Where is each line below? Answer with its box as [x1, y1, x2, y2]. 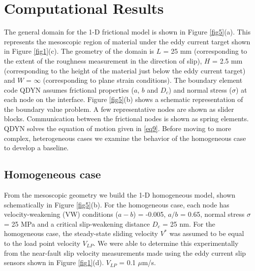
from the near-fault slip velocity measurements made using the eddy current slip [4, 247, 246, 258]
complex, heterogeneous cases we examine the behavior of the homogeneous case [4, 133, 246, 143]
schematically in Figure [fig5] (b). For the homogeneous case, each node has [4, 199, 229, 209]
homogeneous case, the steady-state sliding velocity [4, 228, 159, 238]
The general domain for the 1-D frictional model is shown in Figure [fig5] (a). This [4, 27, 251, 37]
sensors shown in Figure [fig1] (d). [4, 257, 104, 268]
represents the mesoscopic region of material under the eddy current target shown [4, 36, 251, 46]
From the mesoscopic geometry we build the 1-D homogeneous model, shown [4, 190, 236, 200]
